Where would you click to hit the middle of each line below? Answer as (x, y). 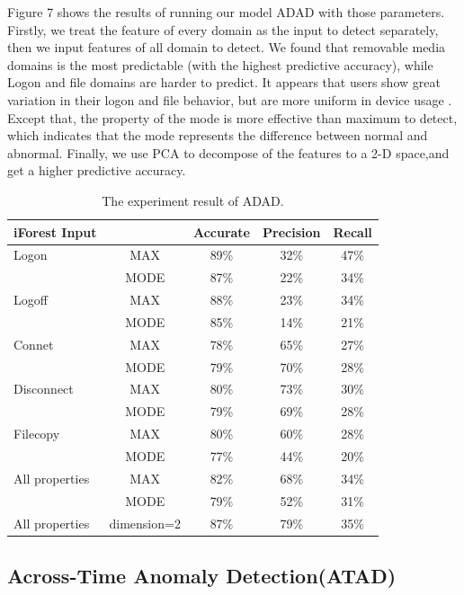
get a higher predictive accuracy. (97, 170)
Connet (34, 344)
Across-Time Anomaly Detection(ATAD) (202, 575)
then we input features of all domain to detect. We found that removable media (227, 47)
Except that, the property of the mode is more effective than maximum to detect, (232, 117)
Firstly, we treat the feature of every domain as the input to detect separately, (223, 29)
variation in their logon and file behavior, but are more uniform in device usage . (230, 99)
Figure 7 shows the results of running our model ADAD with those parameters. (226, 12)
